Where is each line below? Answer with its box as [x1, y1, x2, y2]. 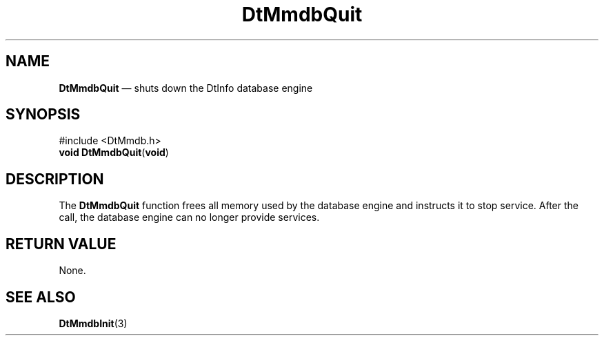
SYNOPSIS [6, 106, 81, 124]
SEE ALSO [6, 288, 76, 306]
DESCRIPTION [6, 170, 104, 188]
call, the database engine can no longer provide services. [59, 211, 320, 224]
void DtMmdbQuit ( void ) [59, 146, 169, 159]
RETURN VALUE [6, 235, 117, 253]
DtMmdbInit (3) [59, 317, 128, 329]
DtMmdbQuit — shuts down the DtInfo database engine [59, 81, 313, 94]
